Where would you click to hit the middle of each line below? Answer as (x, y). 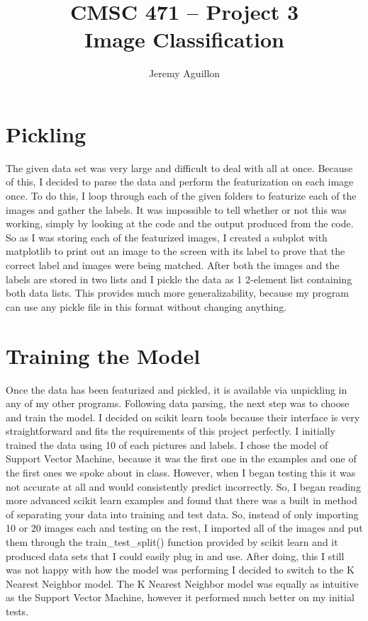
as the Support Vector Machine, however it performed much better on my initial (180, 597)
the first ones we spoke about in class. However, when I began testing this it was (181, 473)
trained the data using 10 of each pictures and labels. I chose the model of (167, 444)
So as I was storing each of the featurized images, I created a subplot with (167, 237)
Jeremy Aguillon (184, 73)
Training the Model (103, 355)
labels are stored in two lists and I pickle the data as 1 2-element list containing (179, 279)
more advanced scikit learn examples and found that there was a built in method (182, 500)
